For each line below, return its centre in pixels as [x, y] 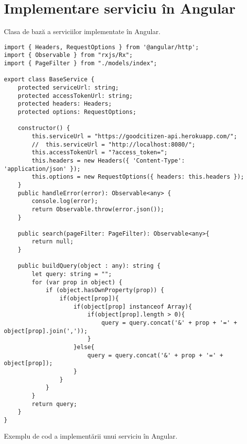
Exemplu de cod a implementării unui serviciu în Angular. [91, 435]
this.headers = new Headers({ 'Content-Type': [108, 160]
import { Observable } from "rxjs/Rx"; [68, 55]
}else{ [84, 347]
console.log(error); [65, 201]
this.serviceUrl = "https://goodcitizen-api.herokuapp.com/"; [134, 136]
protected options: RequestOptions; [77, 112]
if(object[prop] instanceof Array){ [133, 306]
